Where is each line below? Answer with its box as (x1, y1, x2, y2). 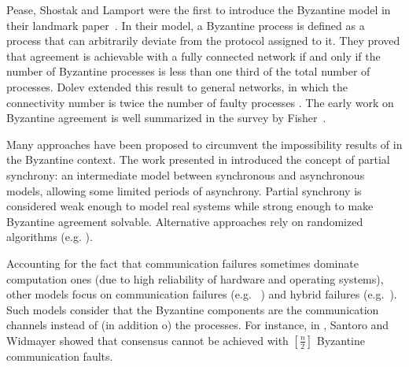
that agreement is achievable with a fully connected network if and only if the (6, 47, 381, 64)
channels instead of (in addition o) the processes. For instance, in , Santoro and (6, 317, 389, 333)
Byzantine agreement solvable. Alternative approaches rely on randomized (6, 213, 363, 229)
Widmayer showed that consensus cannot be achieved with (6, 332, 289, 348)
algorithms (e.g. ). (6, 228, 93, 245)
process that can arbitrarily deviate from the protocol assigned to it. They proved (6, 32, 400, 49)
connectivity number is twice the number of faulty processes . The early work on (6, 94, 394, 110)
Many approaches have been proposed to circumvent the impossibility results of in (6, 135, 403, 152)
